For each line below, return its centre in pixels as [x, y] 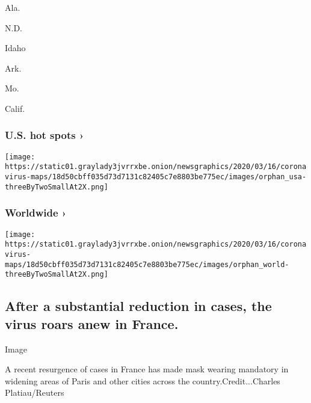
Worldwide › [36, 213]
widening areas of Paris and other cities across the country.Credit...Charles [143, 380]
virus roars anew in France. [92, 323]
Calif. [15, 108]
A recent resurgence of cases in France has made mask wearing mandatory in [147, 369]
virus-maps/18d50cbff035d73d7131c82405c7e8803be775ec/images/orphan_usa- [156, 177]
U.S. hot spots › [45, 135]
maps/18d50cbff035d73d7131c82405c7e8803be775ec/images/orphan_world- [147, 264]
